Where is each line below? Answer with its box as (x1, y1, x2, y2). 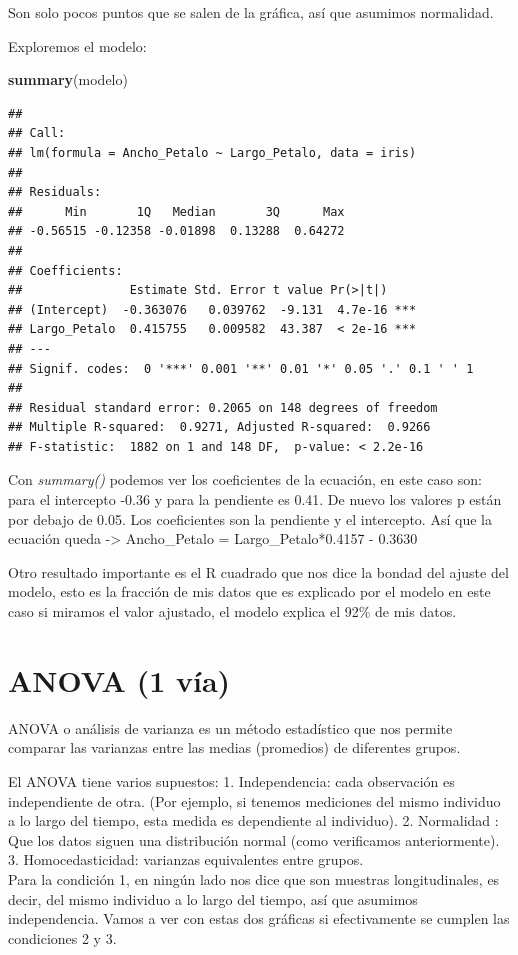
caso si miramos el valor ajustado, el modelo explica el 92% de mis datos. (8, 601, 457, 622)
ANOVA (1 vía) (8, 659, 231, 700)
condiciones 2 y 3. (8, 927, 117, 948)
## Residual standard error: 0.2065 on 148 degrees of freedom (8, 400, 438, 415)
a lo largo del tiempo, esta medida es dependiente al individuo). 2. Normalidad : (8, 810, 499, 831)
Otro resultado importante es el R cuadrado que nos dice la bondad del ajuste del (8, 561, 509, 582)
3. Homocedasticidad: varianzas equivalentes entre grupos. (8, 849, 364, 870)
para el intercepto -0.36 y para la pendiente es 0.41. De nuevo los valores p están (8, 489, 502, 510)
